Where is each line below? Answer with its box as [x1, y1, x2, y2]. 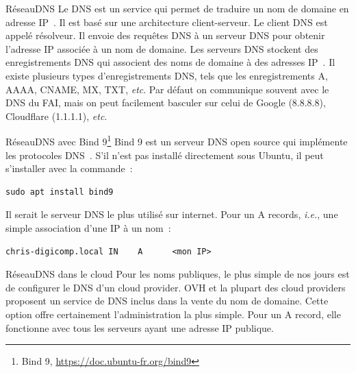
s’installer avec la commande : [5, 161, 133, 176]
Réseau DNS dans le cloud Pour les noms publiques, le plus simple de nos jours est [5, 267, 350, 281]
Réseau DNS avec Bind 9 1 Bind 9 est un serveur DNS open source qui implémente [5, 132, 348, 148]
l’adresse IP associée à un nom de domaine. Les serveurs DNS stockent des [5, 41, 318, 56]
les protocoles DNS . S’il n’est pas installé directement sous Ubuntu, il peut [5, 147, 324, 162]
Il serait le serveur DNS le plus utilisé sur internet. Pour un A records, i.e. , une [5, 207, 338, 221]
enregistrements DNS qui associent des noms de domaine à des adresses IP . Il [5, 55, 335, 69]
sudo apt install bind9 [5, 186, 114, 197]
